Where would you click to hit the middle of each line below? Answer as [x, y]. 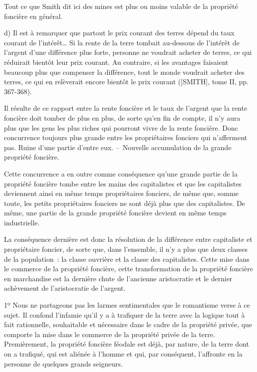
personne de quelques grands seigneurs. [63, 363]
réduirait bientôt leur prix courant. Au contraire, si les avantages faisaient [116, 62]
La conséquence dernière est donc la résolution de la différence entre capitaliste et [128, 239]
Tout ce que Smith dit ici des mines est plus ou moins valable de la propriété [121, 6]
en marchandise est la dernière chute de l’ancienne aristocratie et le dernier [118, 278]
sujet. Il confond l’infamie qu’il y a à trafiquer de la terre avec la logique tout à [125, 314]
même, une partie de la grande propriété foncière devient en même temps [115, 213]
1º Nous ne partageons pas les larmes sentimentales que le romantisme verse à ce [127, 305]
